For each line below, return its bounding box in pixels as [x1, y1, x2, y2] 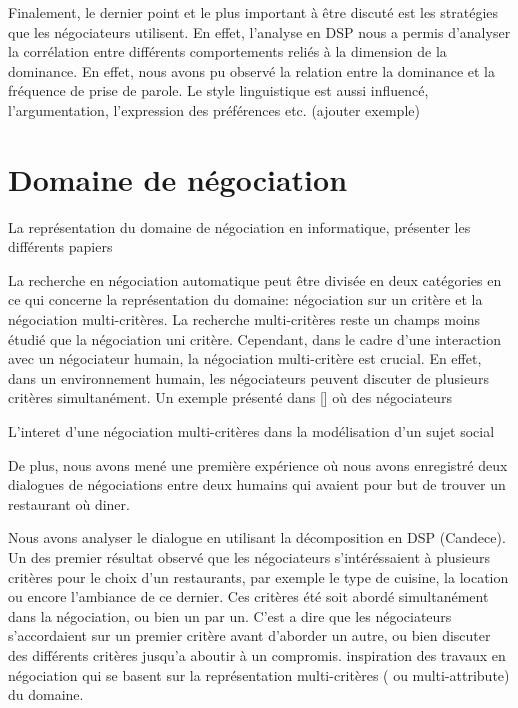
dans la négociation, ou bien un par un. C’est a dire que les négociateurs [8, 605, 452, 626]
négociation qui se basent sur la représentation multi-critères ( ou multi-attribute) [8, 664, 510, 685]
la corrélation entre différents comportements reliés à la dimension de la [8, 41, 447, 62]
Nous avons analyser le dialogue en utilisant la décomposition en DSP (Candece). [8, 527, 506, 548]
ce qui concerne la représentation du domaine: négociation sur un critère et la [8, 289, 483, 310]
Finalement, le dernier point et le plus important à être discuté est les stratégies [8, 2, 499, 22]
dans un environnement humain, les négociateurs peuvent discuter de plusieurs [8, 367, 489, 388]
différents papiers [8, 236, 113, 257]
